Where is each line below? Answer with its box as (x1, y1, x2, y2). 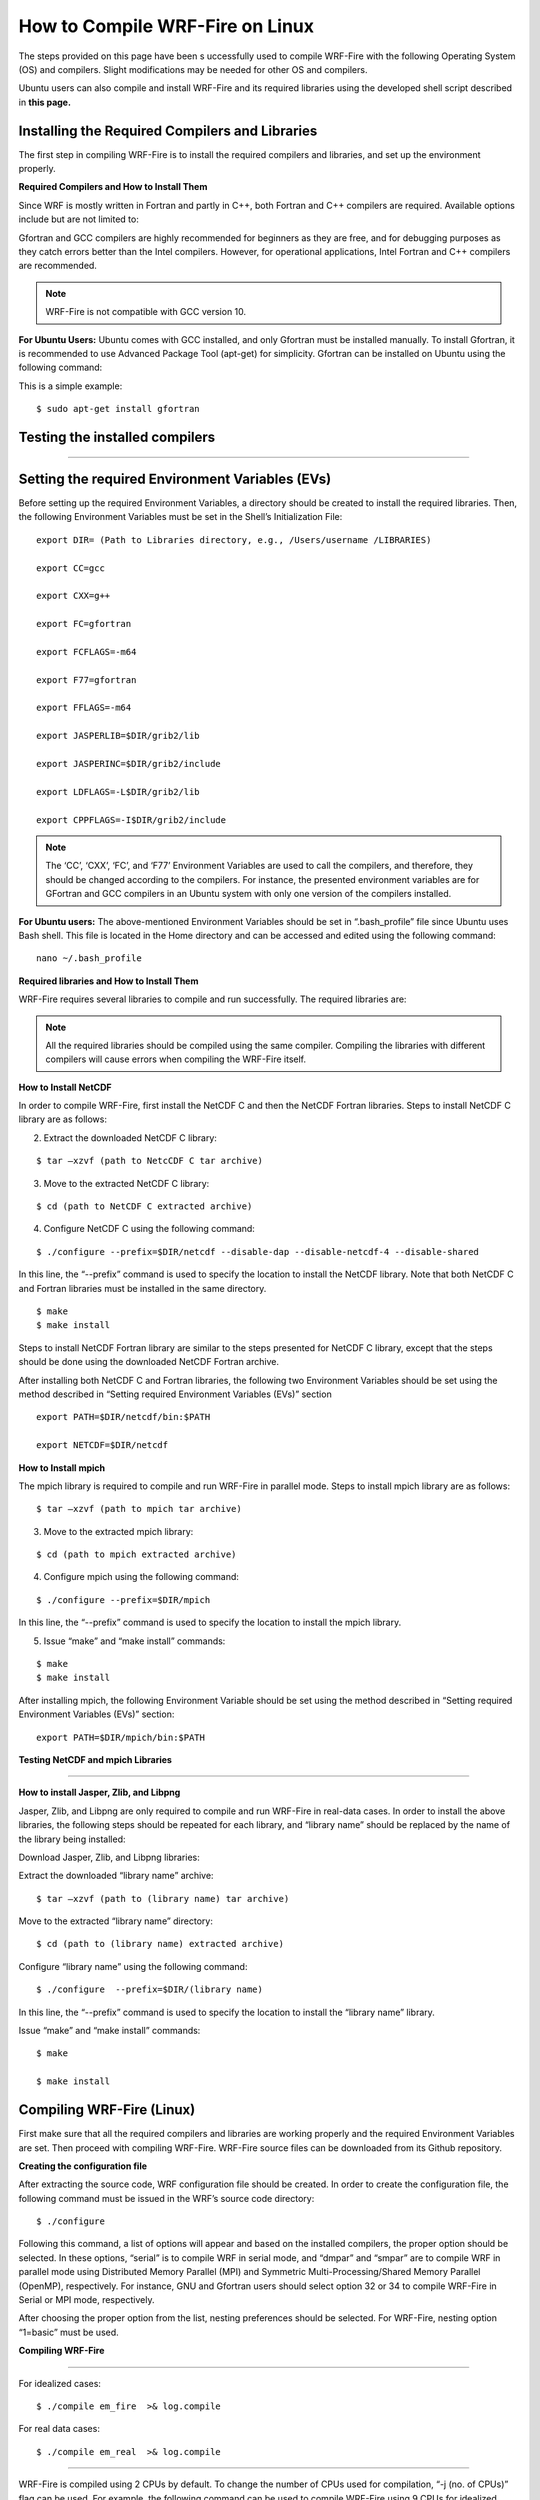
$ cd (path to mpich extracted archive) (36, 1549, 237, 1560)
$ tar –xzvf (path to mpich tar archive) (36, 1503, 242, 1515)
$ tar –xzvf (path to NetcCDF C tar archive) (36, 1155, 264, 1167)
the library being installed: (18, 1833, 126, 1845)
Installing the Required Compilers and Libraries (18, 122, 318, 139)
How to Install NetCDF (18, 1081, 112, 1093)
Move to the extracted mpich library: (43, 1525, 194, 1537)
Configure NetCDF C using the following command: (43, 1223, 255, 1235)
